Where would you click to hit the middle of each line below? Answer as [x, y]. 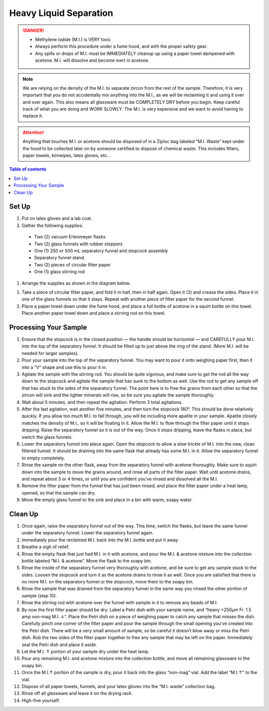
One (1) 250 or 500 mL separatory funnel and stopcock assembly [101, 251]
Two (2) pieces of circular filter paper [72, 265]
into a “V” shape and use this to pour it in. [64, 367]
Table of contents [28, 169]
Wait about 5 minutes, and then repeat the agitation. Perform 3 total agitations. [102, 402]
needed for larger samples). [50, 353]
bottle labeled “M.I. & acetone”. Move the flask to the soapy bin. [87, 560]
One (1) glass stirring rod [59, 272]
